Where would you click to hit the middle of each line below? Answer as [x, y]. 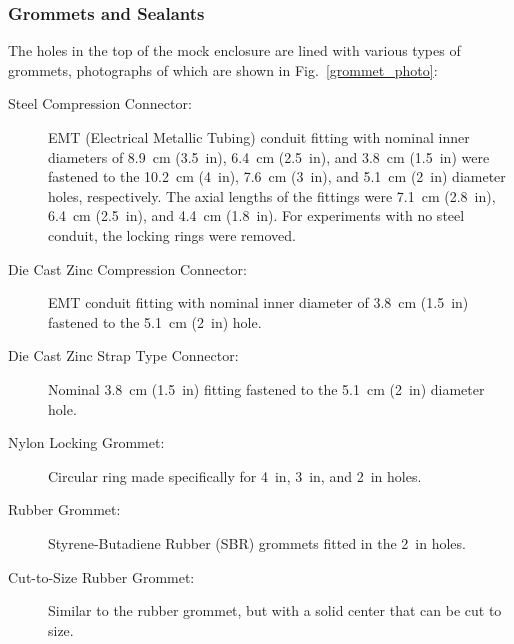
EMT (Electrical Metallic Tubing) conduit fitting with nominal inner [259, 137]
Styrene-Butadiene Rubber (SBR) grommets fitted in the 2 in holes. [257, 542]
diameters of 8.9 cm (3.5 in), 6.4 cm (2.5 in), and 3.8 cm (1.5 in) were [269, 156]
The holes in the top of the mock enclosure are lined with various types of [234, 50]
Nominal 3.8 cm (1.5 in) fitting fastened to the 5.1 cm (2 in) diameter [266, 388]
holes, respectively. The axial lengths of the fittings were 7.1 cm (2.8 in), [272, 195]
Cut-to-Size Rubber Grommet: [101, 576]
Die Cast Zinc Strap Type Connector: [123, 355]
